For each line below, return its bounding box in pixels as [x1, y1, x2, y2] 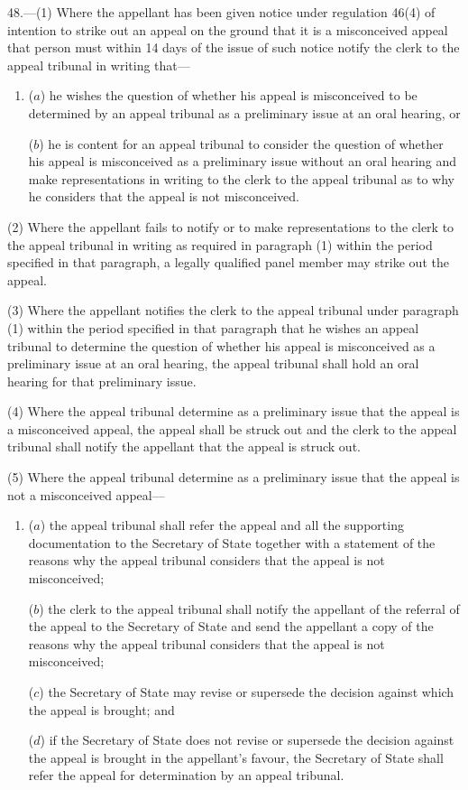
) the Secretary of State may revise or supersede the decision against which [39, 683, 454, 701]
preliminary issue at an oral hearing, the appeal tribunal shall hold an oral [7, 354, 419, 373]
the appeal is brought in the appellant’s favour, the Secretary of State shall [28, 748, 444, 767]
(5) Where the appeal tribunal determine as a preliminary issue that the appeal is [7, 468, 460, 487]
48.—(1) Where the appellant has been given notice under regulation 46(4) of [7, 3, 436, 21]
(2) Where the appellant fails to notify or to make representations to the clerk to [7, 217, 454, 236]
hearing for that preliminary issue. [7, 371, 197, 390]
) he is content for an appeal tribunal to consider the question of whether [39, 134, 444, 153]
